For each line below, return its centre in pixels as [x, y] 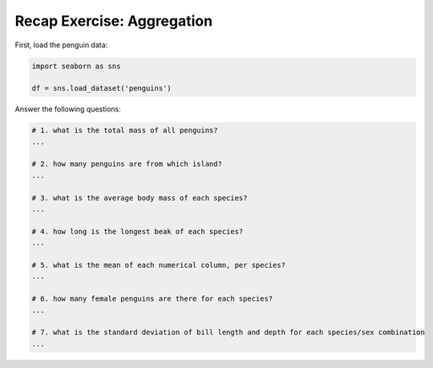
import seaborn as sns [76, 66]
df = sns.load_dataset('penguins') [101, 89]
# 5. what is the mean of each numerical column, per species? [159, 265]
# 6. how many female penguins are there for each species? [152, 299]
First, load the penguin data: [61, 45]
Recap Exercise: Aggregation [113, 21]
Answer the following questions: [68, 109]
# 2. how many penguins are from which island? [127, 164]
